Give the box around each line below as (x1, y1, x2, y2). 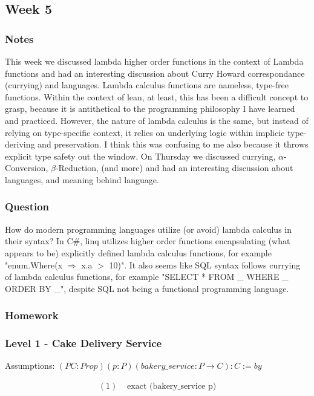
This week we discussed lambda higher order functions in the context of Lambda (5, 55, 304, 67)
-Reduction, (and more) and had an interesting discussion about (55, 161, 293, 174)
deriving (5, 138, 35, 151)
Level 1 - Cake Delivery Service (5, 336, 162, 351)
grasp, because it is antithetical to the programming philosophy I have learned (5, 102, 295, 115)
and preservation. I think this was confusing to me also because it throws (38, 138, 309, 151)
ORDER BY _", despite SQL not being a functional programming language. (5, 282, 289, 294)
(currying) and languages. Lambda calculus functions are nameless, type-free (5, 79, 289, 91)
